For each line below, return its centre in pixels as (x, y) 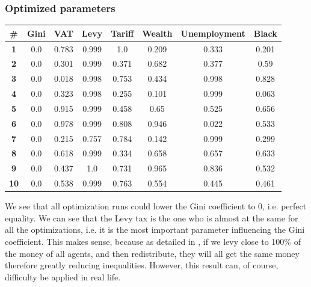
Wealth (157, 33)
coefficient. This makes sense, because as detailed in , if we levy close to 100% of (153, 242)
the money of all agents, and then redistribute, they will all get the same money (152, 253)
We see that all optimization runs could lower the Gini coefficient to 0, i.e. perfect (156, 206)
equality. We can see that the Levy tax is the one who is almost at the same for (152, 218)
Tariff (122, 33)
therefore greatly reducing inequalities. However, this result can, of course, (142, 265)
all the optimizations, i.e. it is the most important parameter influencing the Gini (155, 230)
